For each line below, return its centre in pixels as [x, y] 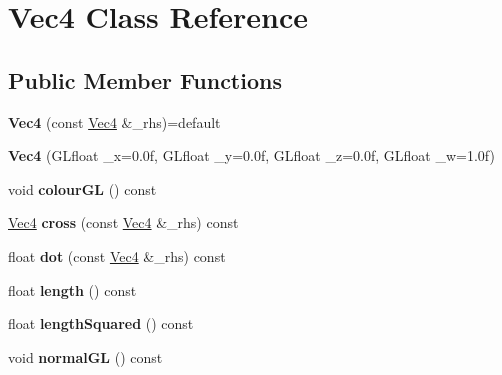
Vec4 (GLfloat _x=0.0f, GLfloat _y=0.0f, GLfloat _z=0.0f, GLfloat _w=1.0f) [251, 155]
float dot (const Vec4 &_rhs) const [117, 255]
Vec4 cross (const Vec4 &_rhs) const [123, 222]
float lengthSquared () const [101, 323]
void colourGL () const [82, 188]
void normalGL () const [85, 356]
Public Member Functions [145, 79]
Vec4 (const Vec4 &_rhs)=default [114, 121]
